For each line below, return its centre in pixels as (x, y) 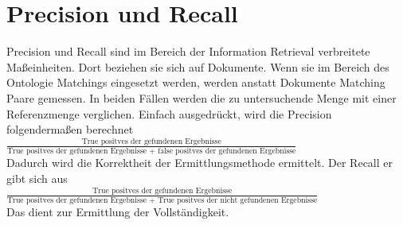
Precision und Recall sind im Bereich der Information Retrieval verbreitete (188, 51)
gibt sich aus (37, 178)
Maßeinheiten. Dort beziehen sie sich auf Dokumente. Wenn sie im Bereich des (198, 66)
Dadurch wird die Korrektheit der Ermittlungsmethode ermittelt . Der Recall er (200, 162)
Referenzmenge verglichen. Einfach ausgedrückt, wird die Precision (169, 113)
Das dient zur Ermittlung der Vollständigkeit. (118, 211)
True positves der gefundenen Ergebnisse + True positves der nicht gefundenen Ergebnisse (162, 200)
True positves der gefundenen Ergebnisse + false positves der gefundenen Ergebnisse (152, 151)
